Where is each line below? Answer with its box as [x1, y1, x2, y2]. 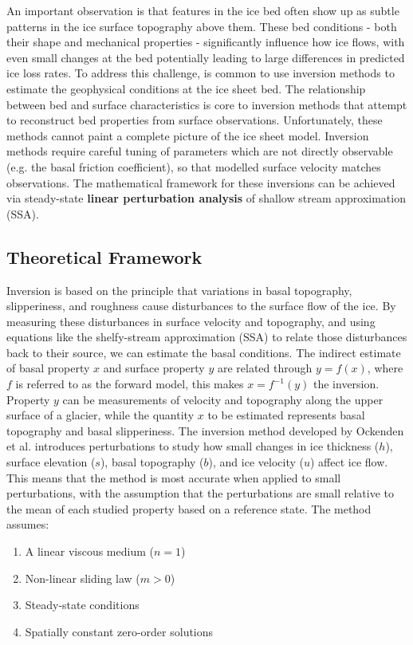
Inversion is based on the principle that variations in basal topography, [6, 281, 352, 298]
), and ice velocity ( [208, 454, 304, 470]
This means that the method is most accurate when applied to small [6, 469, 341, 486]
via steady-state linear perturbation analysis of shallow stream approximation [6, 190, 406, 206]
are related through [217, 360, 313, 376]
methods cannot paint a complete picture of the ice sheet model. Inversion [6, 127, 369, 144]
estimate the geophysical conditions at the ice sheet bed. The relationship [6, 80, 366, 96]
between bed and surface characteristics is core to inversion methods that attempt [6, 96, 407, 112]
